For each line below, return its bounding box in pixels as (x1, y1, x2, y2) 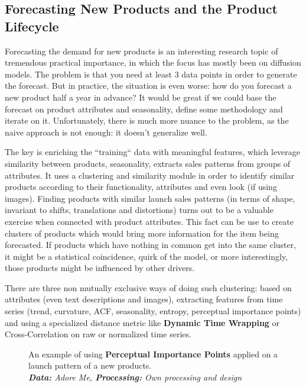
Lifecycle (5, 17, 59, 35)
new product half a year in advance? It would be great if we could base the (5, 91, 276, 103)
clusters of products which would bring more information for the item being (5, 227, 279, 239)
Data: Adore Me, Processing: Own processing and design (28, 371, 242, 383)
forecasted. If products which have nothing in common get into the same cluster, (5, 238, 297, 251)
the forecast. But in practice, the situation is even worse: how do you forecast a (5, 79, 292, 92)
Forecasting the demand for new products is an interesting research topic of (5, 44, 278, 57)
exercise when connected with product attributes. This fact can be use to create (5, 215, 294, 227)
